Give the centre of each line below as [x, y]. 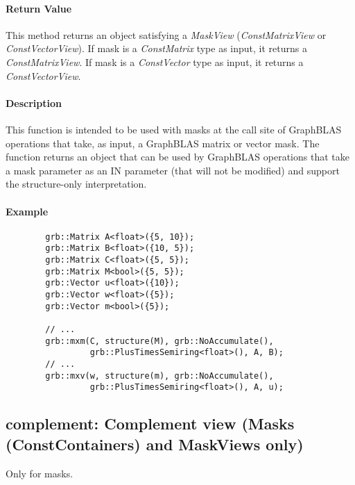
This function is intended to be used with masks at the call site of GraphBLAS [174, 129]
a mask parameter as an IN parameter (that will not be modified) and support [173, 170]
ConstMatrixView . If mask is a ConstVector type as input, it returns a [155, 61]
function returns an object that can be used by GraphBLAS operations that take [177, 157]
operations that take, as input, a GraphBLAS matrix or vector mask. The [163, 143]
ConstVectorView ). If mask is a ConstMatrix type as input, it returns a [156, 48]
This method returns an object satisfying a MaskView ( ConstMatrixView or [166, 34]
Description [34, 102]
